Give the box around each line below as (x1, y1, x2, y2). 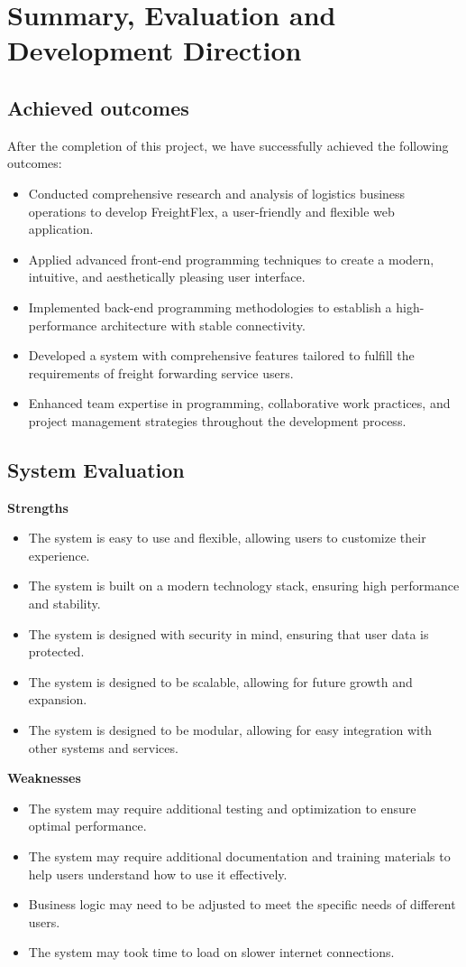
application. (28, 219, 94, 238)
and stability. (28, 594, 101, 613)
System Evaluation (7, 455, 185, 483)
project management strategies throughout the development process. (28, 411, 407, 430)
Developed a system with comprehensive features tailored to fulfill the (28, 346, 415, 365)
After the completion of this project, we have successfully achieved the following (7, 135, 449, 154)
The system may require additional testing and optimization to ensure (28, 798, 416, 817)
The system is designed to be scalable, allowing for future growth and (28, 672, 413, 691)
